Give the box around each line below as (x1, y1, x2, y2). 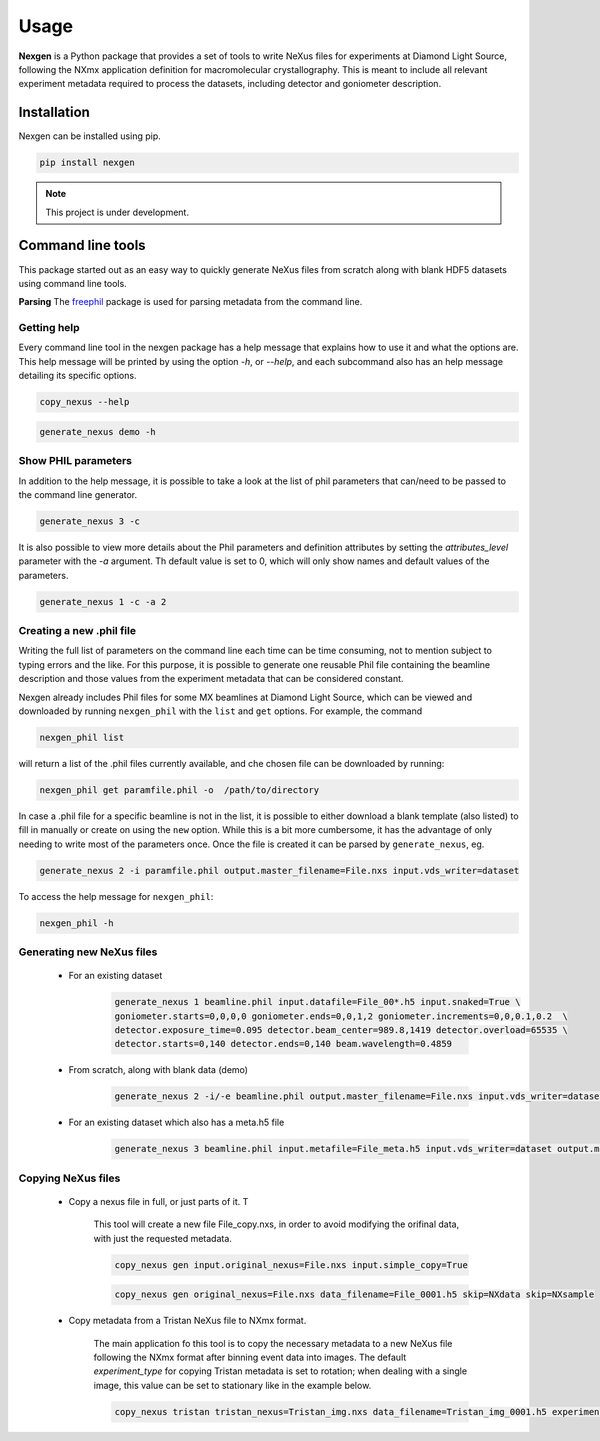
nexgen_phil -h (39, 917, 114, 929)
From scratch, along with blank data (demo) (68, 1064, 249, 1076)
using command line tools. (18, 277, 127, 289)
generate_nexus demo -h (39, 426, 157, 437)
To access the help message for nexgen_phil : (18, 890, 214, 902)
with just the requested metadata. (93, 1232, 232, 1244)
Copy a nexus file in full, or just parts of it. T (68, 1195, 249, 1207)
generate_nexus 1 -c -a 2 (39, 596, 167, 607)
